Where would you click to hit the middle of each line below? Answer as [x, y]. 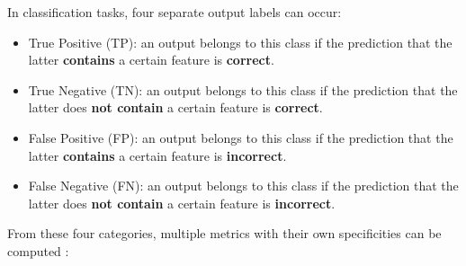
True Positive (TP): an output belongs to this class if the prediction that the [240, 42]
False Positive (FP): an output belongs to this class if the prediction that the [241, 137]
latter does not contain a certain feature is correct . [175, 107]
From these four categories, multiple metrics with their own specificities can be [224, 233]
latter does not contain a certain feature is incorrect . [182, 203]
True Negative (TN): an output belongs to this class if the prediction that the [243, 89]
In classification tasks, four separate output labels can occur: [175, 12]
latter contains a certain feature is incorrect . [157, 155]
